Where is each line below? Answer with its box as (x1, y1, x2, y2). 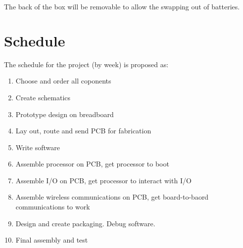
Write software (15, 142, 60, 152)
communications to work (15, 202, 90, 212)
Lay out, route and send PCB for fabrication (15, 125, 151, 136)
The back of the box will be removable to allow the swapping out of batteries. (4, 1, 240, 11)
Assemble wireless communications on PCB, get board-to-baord (15, 192, 209, 202)
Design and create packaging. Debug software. (15, 218, 155, 228)
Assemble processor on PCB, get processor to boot (15, 159, 169, 169)
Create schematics (15, 92, 71, 102)
